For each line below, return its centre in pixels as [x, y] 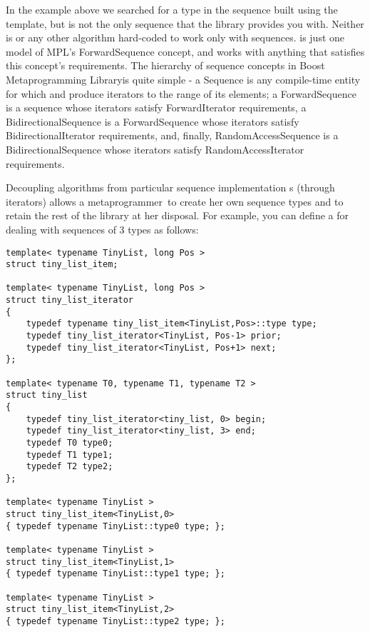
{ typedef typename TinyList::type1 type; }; [115, 574]
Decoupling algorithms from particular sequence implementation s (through [170, 187]
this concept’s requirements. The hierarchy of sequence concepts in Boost [165, 65]
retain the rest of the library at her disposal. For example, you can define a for [177, 215]
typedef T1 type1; [70, 455]
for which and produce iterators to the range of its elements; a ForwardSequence [181, 93]
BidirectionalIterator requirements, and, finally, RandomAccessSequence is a [172, 135]
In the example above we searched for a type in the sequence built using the [172, 9]
